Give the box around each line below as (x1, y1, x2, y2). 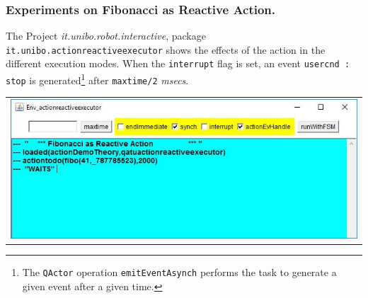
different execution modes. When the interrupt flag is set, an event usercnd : (6, 56, 350, 71)
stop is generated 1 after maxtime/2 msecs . (6, 71, 189, 87)
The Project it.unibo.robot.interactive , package (6, 28, 206, 43)
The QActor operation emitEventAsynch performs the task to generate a (22, 264, 337, 279)
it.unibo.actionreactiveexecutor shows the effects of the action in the (6, 42, 326, 57)
